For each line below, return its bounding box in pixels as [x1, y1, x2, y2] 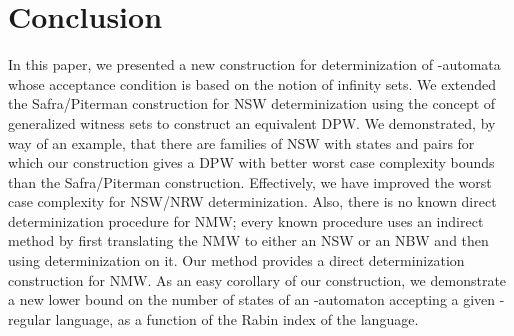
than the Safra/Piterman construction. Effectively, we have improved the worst [8, 171, 492, 192]
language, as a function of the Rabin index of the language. [55, 308, 419, 329]
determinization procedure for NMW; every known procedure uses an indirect [8, 210, 484, 231]
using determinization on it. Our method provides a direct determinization [8, 250, 465, 271]
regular [8, 308, 51, 329]
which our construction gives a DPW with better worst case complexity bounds [8, 152, 495, 173]
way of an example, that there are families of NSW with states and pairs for [8, 132, 475, 153]
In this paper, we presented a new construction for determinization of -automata [8, 54, 501, 75]
